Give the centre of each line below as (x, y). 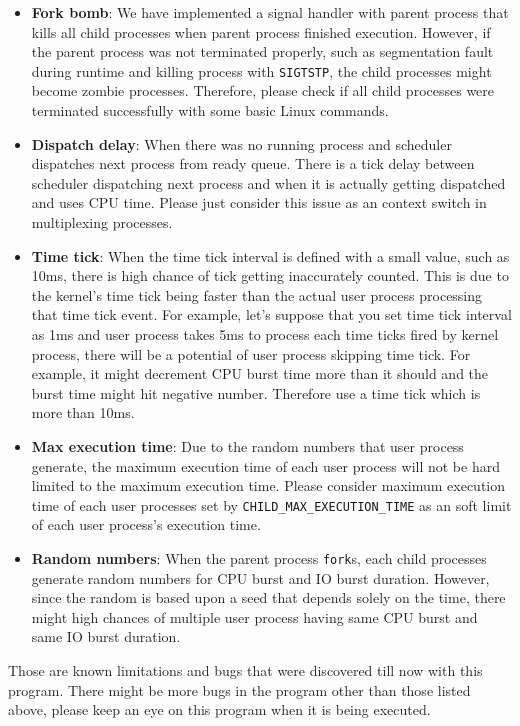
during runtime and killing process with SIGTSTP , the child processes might (261, 70)
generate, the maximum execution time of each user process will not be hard (265, 465)
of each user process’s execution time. (146, 524)
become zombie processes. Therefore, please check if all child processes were (263, 90)
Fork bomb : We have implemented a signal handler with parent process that (270, 12)
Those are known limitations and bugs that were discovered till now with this (245, 670)
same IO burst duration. (106, 636)
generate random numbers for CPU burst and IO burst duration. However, (260, 577)
